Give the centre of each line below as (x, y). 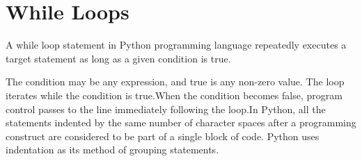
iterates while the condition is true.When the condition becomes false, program (174, 95)
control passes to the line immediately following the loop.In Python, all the (166, 109)
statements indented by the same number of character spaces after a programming (181, 122)
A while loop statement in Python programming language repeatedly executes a (176, 45)
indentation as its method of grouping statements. (112, 150)
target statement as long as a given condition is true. (118, 58)
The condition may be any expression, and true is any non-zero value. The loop (175, 82)
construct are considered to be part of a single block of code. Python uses (163, 136)
